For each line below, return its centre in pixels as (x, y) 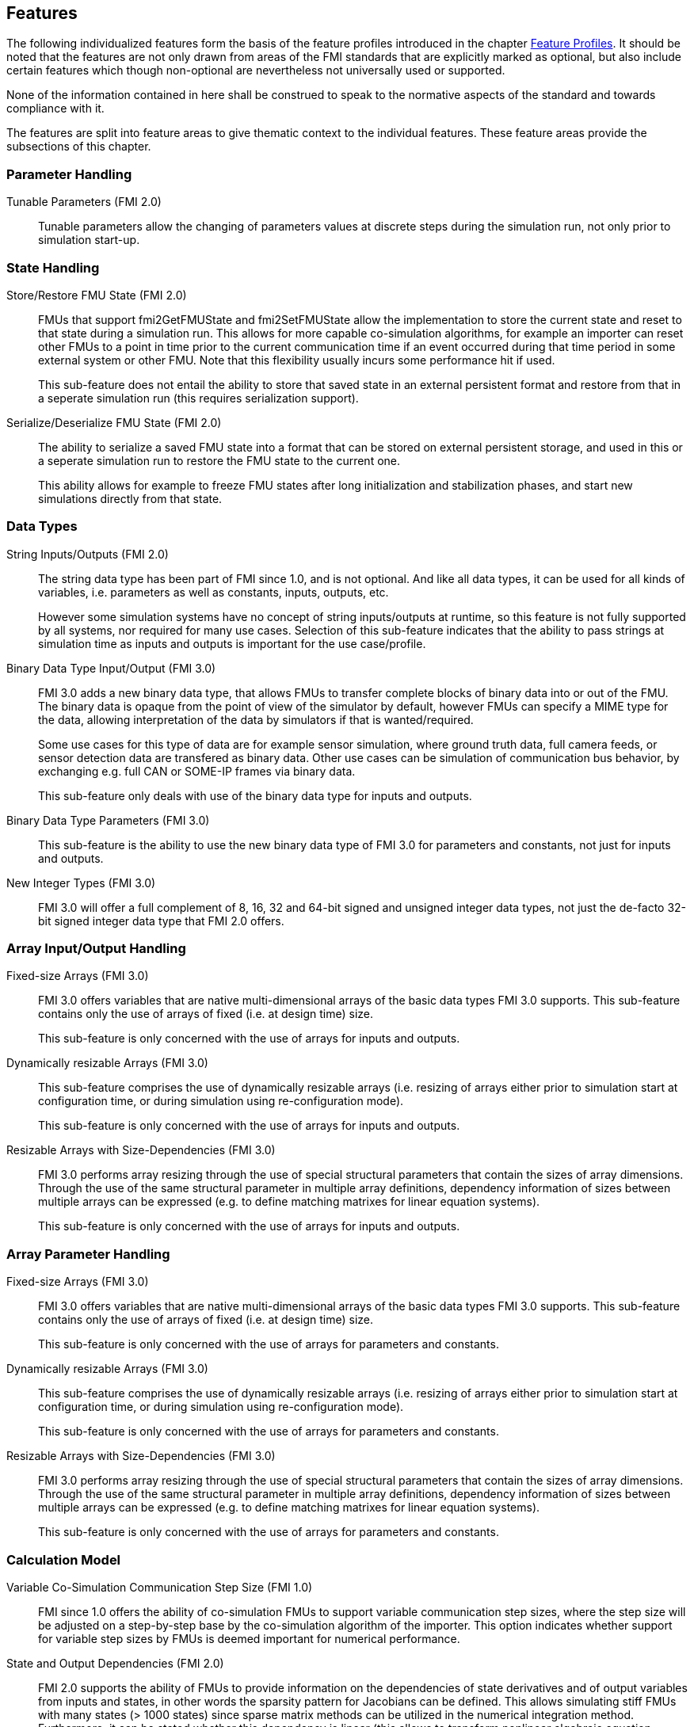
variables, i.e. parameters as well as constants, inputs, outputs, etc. (214, 592)
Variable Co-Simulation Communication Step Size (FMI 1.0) (160, 1587)
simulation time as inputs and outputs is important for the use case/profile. (232, 643)
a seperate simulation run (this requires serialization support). (198, 398)
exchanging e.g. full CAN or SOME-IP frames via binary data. (197, 771)
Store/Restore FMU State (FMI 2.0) (97, 295)
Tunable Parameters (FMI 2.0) (84, 202)
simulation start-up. (89, 240)
